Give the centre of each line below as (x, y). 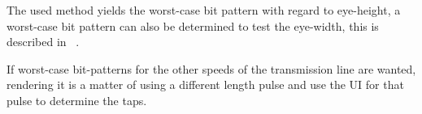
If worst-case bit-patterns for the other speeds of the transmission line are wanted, (211, 68)
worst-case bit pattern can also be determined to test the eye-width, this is (193, 25)
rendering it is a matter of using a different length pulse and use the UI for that (205, 84)
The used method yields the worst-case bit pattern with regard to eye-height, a (204, 10)
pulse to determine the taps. (77, 100)
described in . (43, 42)
